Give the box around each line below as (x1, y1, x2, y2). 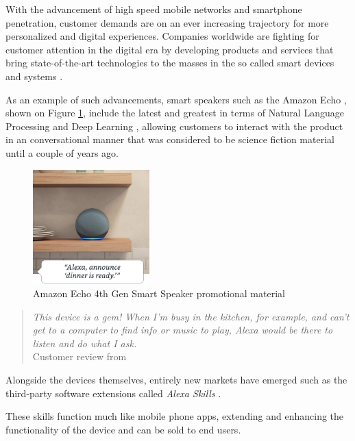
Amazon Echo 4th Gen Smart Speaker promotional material (33, 286, 285, 300)
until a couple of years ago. (5, 145, 119, 160)
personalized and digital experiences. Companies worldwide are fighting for (5, 29, 319, 43)
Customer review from (32, 349, 127, 364)
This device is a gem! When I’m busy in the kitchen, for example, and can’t (32, 309, 350, 323)
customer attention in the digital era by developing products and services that (5, 42, 334, 56)
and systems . (5, 68, 63, 83)
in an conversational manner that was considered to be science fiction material (5, 132, 334, 147)
